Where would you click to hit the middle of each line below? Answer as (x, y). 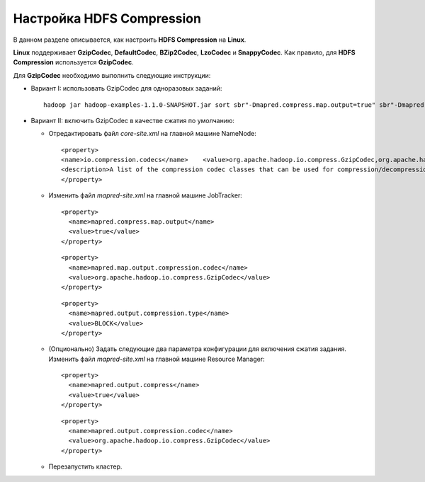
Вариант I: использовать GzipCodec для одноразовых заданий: (126, 88)
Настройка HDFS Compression (107, 18)
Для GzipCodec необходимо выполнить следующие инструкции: (112, 75)
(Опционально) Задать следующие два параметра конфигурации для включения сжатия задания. (198, 349)
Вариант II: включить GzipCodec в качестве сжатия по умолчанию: (133, 120)
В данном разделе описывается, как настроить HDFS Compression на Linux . (130, 40)
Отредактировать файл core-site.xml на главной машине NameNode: (152, 134)
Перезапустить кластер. (85, 466)
